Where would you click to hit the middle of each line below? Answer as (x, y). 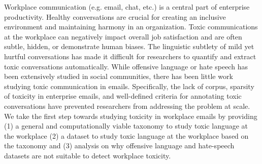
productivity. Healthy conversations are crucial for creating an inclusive (115, 16)
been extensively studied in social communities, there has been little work (119, 76)
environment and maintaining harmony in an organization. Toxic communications (131, 27)
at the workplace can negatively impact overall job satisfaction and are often (123, 36)
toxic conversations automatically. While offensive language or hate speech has (126, 66)
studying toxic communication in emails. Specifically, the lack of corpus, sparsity (129, 86)
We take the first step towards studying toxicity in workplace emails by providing (131, 116)
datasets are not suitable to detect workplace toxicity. (88, 155)
